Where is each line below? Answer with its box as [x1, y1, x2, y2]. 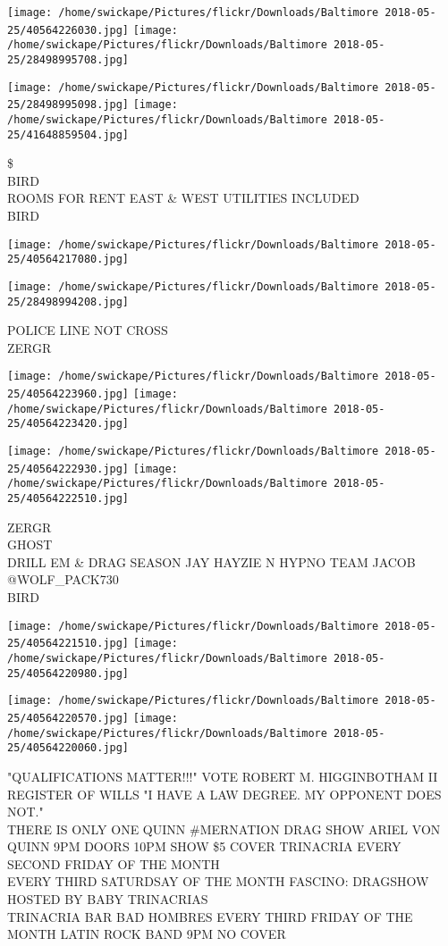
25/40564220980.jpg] [7, 666, 130, 680]
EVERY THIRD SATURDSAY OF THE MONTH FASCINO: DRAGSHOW [7, 872, 429, 891]
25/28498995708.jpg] [7, 53, 130, 66]
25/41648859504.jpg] [7, 128, 130, 141]
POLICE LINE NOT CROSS [7, 321, 168, 339]
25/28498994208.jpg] [7, 295, 130, 308]
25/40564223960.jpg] [7, 388, 130, 401]
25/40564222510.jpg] [7, 492, 130, 506]
